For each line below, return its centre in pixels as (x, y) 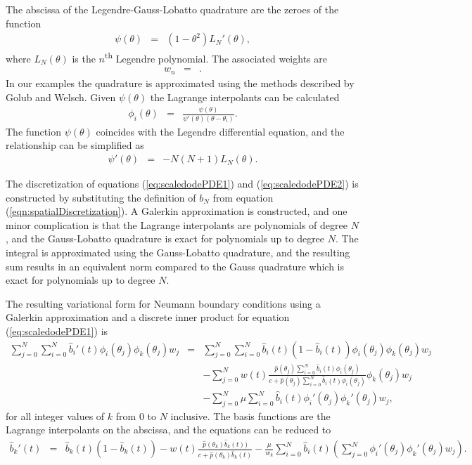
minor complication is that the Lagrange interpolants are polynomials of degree (177, 224)
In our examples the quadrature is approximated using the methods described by (180, 83)
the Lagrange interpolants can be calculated (245, 97)
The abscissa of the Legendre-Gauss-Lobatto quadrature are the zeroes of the (172, 9)
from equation (243, 197)
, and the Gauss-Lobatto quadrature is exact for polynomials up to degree (165, 238)
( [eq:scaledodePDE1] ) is (57, 331)
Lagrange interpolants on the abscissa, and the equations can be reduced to (168, 430)
